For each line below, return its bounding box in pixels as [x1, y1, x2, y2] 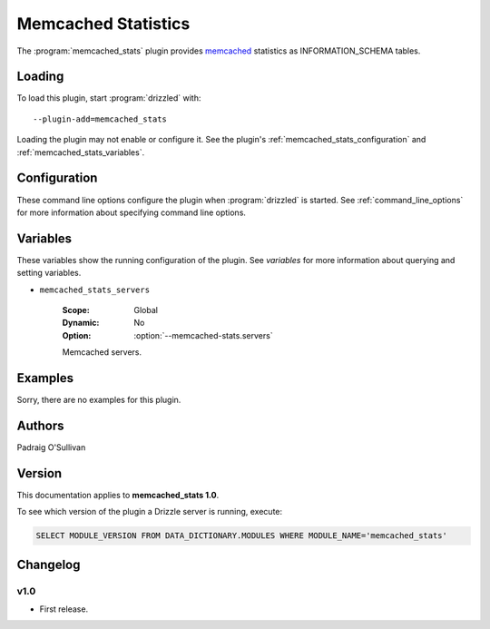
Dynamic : [62, 318, 100, 329]
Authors [16, 418, 64, 433]
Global [133, 305, 159, 315]
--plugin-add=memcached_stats [33, 113, 168, 124]
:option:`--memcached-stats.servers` [133, 329, 273, 340]
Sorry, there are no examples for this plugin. [16, 395, 181, 406]
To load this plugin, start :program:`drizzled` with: [16, 93, 201, 103]
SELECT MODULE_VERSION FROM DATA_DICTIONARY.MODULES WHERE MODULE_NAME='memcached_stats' [35, 531, 448, 541]
